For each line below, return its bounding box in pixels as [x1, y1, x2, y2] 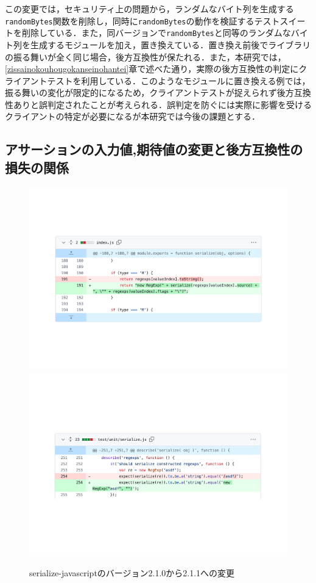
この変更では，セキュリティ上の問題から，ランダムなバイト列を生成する [5, 2, 294, 15]
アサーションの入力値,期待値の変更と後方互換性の [5, 140, 303, 159]
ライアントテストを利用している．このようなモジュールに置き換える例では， [5, 74, 311, 87]
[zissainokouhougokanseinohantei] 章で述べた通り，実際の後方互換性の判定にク [5, 62, 307, 75]
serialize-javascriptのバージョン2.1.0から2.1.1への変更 [29, 567, 235, 579]
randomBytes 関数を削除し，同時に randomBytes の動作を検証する [5, 14, 255, 27]
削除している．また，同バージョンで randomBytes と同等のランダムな [21, 26, 291, 39]
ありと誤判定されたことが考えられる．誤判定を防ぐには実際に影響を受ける [13, 98, 312, 110]
